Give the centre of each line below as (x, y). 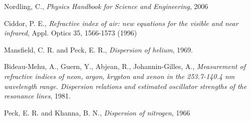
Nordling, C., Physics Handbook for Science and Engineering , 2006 (106, 6)
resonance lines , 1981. (37, 96)
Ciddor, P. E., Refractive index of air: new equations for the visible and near (121, 23)
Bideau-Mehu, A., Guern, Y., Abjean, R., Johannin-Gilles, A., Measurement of (125, 66)
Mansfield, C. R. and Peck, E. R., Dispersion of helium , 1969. (98, 49)
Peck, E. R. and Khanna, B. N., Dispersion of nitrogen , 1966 (97, 112)
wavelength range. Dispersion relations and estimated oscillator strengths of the (125, 86)
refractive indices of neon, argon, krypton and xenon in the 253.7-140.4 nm (119, 76)
